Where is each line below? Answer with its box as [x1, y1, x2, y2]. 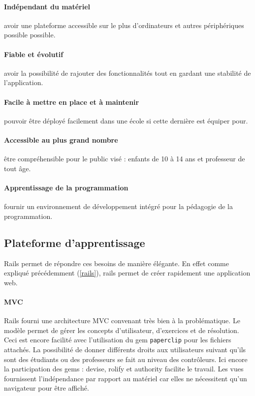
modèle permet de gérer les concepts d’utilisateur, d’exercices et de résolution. [4, 325, 239, 335]
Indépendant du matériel [4, 1, 91, 11]
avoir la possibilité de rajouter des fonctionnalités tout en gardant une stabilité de [4, 67, 251, 78]
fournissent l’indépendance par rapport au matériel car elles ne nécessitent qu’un [4, 373, 247, 383]
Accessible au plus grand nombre [4, 134, 118, 145]
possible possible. [4, 30, 56, 40]
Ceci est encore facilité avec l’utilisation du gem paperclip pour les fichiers [4, 335, 231, 345]
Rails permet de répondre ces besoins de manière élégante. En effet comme [4, 258, 229, 268]
